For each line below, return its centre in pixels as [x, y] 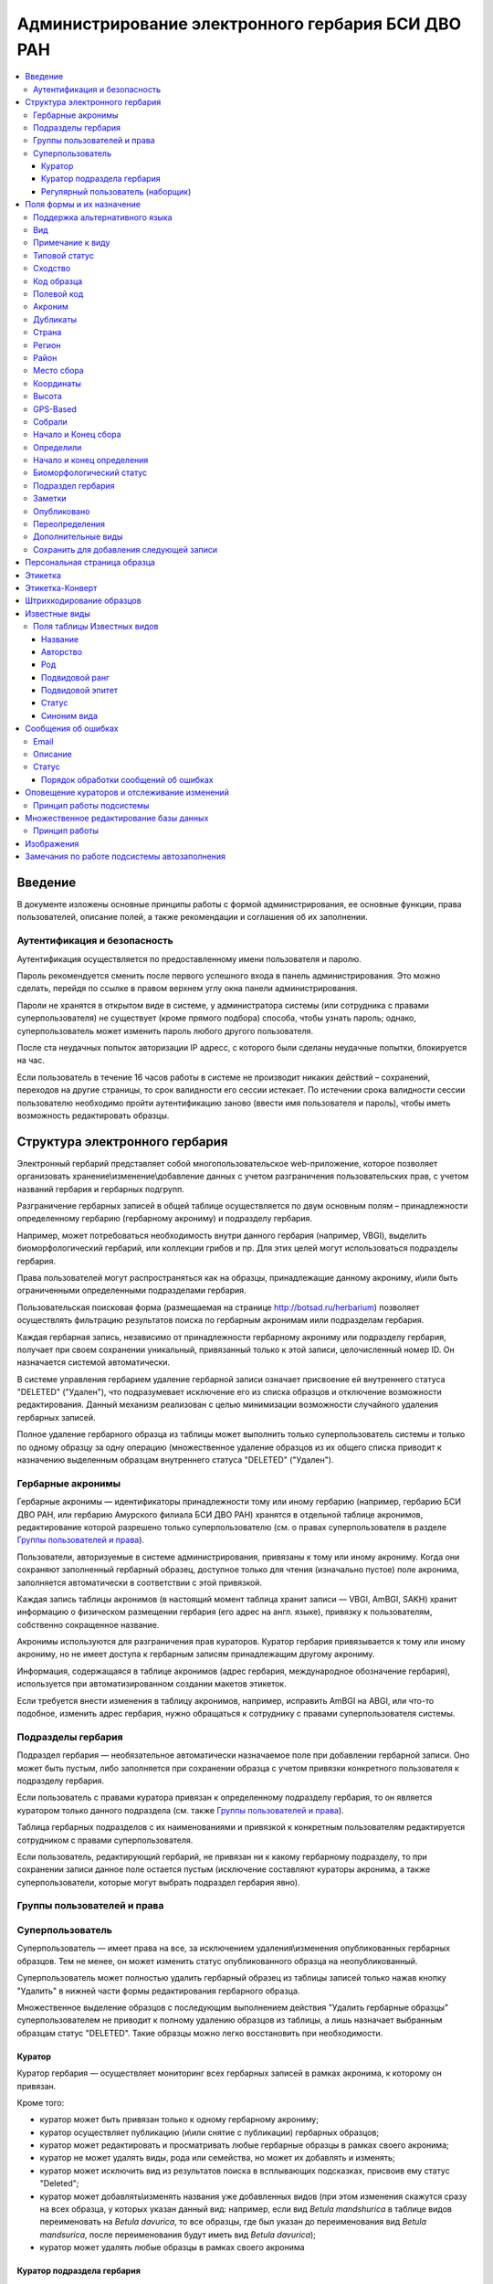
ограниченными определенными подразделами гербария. [131, 1290]
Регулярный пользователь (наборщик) [116, 191]
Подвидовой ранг [75, 677]
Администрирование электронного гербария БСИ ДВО [239, 24]
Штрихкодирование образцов [83, 601]
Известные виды [58, 613]
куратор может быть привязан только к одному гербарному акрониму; [179, 2120]
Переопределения [69, 524]
